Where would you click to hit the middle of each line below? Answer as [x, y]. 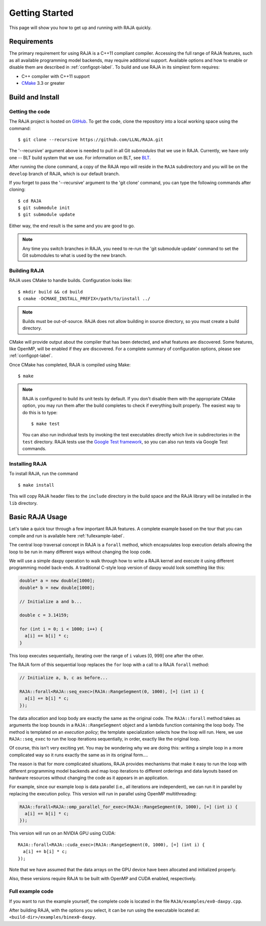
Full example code [31, 891]
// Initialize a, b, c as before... [64, 678]
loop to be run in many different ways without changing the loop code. [81, 552]
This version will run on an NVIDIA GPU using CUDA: [62, 833]
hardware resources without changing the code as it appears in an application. [89, 778]
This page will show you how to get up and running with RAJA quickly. [81, 28]
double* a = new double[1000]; [57, 581]
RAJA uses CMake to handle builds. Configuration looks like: [70, 281]
